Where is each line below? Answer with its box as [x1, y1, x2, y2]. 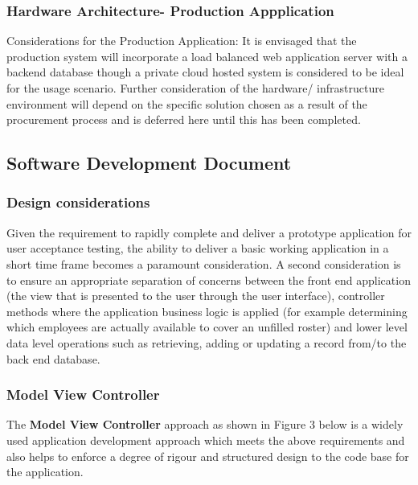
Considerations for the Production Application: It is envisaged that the [6, 32, 357, 49]
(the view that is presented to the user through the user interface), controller [6, 287, 385, 304]
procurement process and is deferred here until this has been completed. [6, 111, 361, 128]
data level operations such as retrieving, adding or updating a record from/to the [6, 334, 407, 351]
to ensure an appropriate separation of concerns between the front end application [6, 271, 411, 288]
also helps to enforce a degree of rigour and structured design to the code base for [6, 447, 409, 464]
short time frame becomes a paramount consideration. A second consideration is [6, 255, 401, 272]
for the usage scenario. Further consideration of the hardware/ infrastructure [6, 80, 384, 96]
